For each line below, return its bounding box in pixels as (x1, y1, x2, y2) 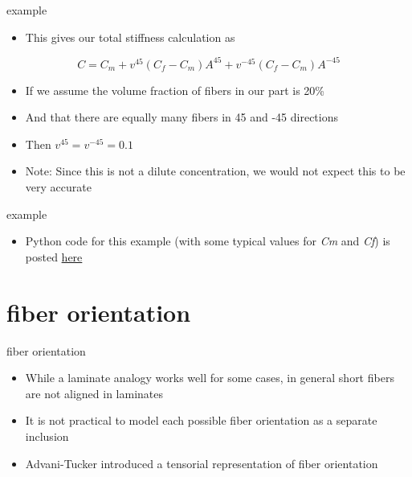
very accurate (25, 179, 92, 195)
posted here (25, 248, 83, 265)
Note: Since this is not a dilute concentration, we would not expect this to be (25, 162, 406, 179)
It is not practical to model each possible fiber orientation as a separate (25, 412, 377, 429)
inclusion (25, 427, 69, 444)
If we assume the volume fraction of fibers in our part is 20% (25, 81, 325, 98)
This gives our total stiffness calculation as (25, 28, 235, 45)
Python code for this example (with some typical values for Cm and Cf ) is (25, 232, 390, 249)
